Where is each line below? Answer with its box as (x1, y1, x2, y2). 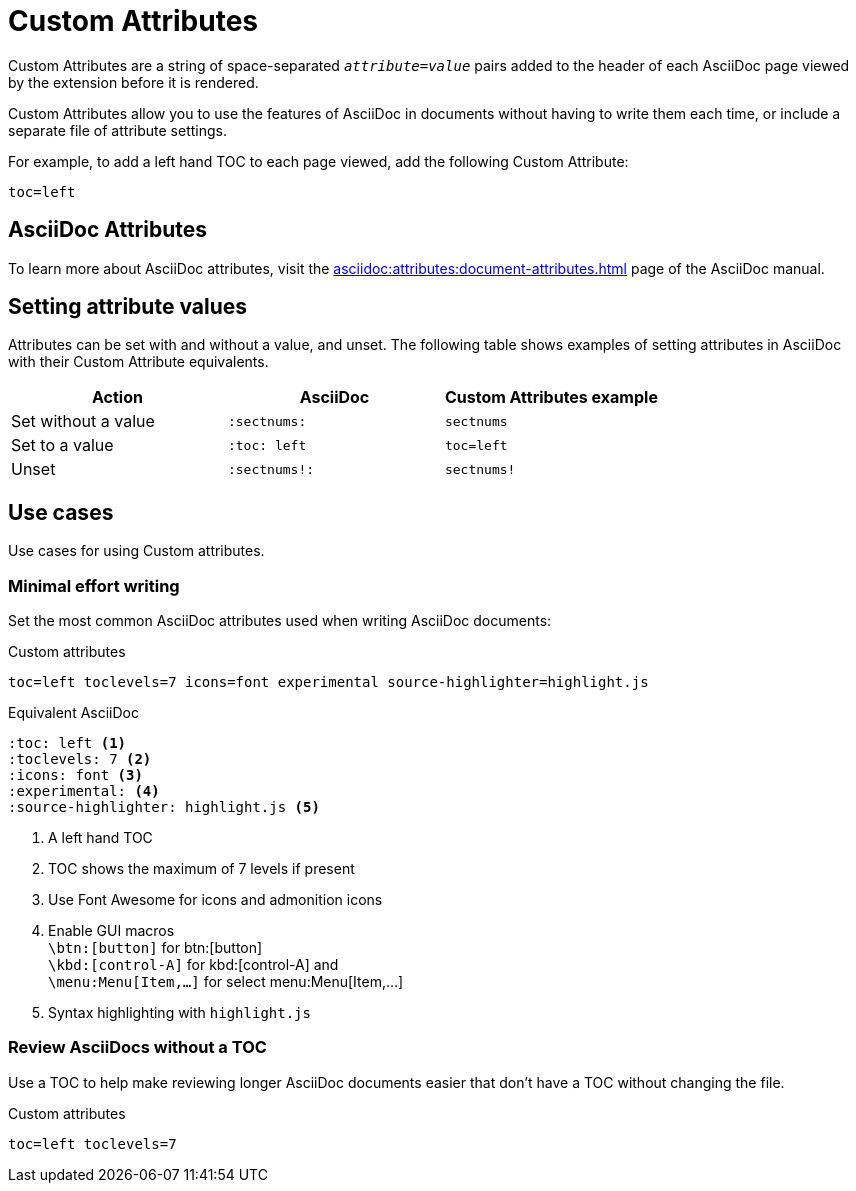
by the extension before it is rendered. (8, 73, 259, 91)
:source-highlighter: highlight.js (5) (8, 799, 320, 816)
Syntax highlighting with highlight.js (48, 1004, 311, 1022)
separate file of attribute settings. (8, 121, 227, 139)
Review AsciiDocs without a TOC (8, 1037, 267, 1058)
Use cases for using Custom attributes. (8, 542, 265, 560)
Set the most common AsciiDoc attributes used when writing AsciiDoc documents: (8, 612, 552, 630)
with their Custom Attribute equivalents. (8, 353, 269, 371)
